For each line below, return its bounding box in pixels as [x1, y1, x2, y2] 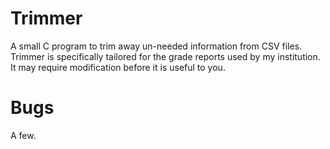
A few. [10, 129, 37, 141]
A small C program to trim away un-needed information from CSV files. [10, 40, 303, 52]
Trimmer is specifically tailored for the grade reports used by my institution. [10, 50, 321, 62]
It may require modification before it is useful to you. [10, 61, 226, 73]
